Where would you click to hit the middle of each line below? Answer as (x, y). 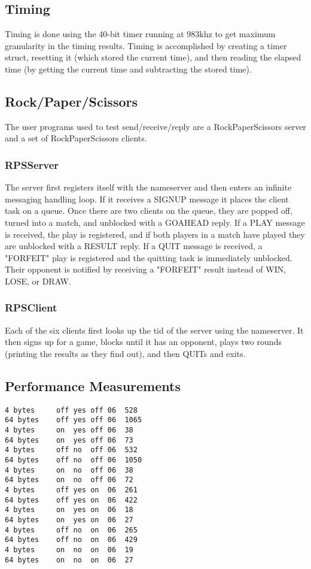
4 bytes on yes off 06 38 (69, 430)
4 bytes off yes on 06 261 (71, 490)
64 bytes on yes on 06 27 (69, 520)
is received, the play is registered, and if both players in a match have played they (155, 234)
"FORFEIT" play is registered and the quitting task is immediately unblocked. (149, 257)
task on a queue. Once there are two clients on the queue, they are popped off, (149, 211)
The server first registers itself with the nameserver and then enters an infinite (148, 187)
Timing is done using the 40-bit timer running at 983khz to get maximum (140, 34)
